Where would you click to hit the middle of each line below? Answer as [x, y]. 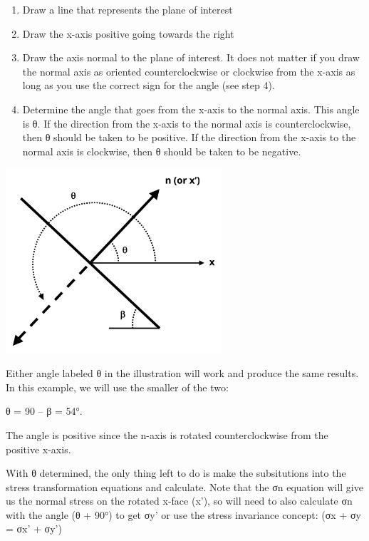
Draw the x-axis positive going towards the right [128, 33]
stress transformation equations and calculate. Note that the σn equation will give [184, 486]
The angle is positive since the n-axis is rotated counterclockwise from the [167, 434]
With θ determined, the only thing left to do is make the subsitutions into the [176, 473]
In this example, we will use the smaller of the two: [117, 387]
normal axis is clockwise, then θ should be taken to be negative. [162, 151]
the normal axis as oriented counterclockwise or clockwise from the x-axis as [189, 71]
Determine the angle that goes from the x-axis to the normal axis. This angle [191, 109]
